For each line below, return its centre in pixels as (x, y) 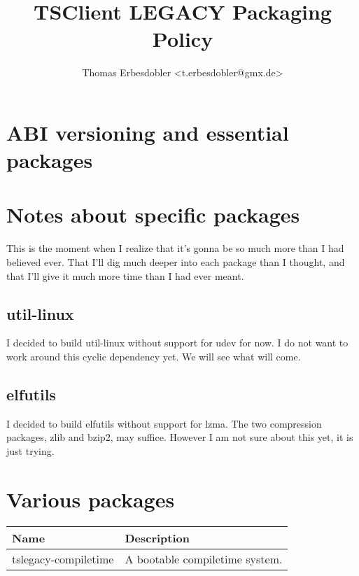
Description (157, 538)
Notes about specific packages (153, 215)
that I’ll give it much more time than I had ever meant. (125, 275)
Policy (183, 39)
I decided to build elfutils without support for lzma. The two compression (164, 423)
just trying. (30, 450)
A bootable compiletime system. (204, 559)
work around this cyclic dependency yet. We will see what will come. (154, 356)
